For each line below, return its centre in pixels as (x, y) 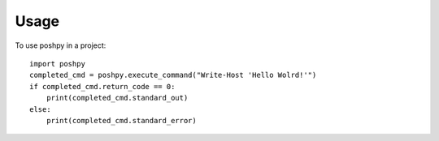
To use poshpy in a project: (61, 45)
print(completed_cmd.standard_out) (117, 98)
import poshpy (57, 64)
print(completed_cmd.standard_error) (121, 120)
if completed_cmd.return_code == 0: (102, 86)
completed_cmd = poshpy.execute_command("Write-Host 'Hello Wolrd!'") (173, 75)
